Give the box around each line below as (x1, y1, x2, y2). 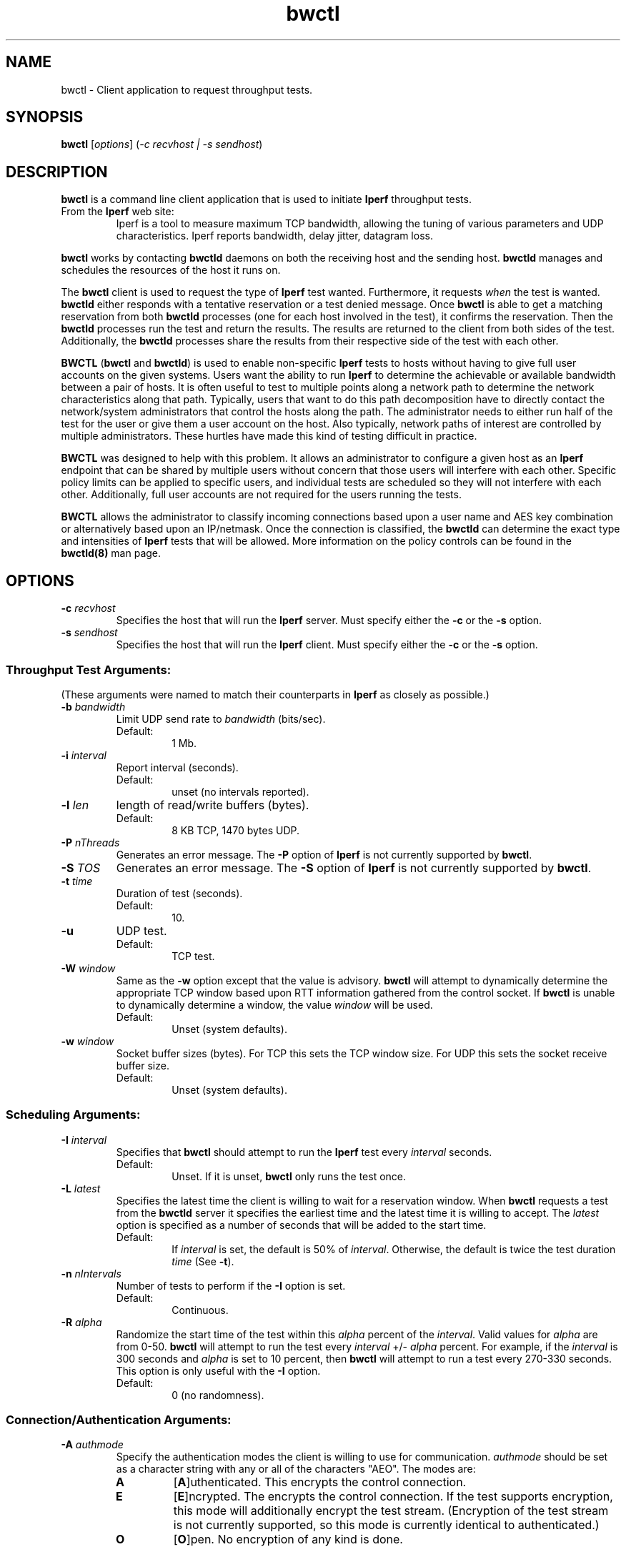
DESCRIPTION (6, 162, 108, 181)
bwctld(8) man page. (61, 547, 162, 560)
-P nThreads (61, 836, 120, 849)
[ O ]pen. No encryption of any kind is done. (173, 1532, 403, 1547)
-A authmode (61, 1438, 124, 1451)
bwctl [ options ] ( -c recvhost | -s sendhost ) (61, 138, 263, 151)
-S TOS (61, 860, 101, 875)
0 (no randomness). (172, 1388, 264, 1401)
